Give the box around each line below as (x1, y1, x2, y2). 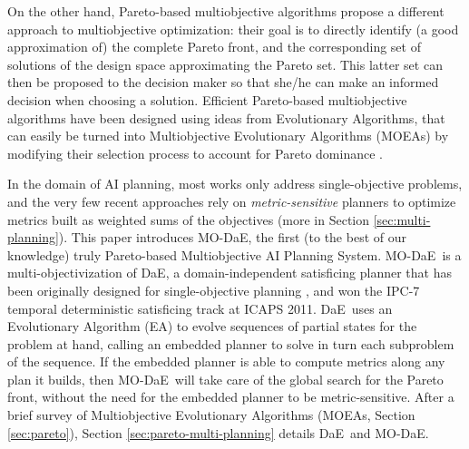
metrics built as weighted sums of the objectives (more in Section (7, 210, 370, 229)
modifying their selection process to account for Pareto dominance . (7, 143, 383, 162)
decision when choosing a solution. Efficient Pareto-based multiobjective (7, 90, 407, 109)
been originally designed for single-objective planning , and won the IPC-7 (7, 280, 420, 299)
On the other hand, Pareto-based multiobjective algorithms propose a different (7, 2, 445, 20)
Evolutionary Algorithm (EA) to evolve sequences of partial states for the (7, 317, 417, 336)
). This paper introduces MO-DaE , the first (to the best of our (58, 228, 406, 247)
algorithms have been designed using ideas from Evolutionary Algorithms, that (7, 108, 445, 127)
